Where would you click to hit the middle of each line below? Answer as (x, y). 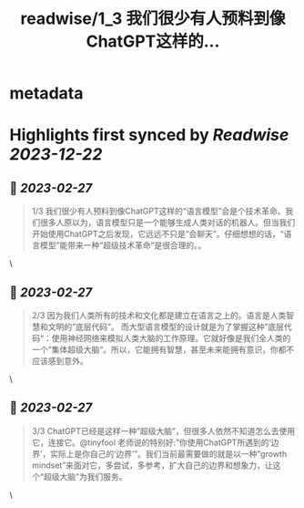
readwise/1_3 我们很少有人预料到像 (153, 19)
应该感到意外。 (60, 361)
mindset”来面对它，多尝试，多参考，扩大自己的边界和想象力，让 (152, 465)
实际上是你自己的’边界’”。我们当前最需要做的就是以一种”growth (168, 453)
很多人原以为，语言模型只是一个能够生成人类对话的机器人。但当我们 (167, 223)
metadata (46, 93)
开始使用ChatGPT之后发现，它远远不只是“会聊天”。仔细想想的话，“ (157, 234)
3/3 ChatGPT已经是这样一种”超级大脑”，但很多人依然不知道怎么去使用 (163, 430)
